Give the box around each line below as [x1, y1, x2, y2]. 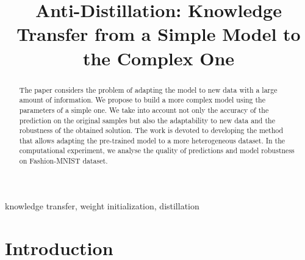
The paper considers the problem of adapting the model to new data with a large [19, 84, 278, 95]
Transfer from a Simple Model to [16, 21, 301, 46]
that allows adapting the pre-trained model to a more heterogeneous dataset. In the [19, 135, 285, 145]
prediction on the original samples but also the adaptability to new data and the [19, 115, 275, 125]
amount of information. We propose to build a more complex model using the [19, 95, 266, 105]
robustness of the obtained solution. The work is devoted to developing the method [19, 125, 284, 135]
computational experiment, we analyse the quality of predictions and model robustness [19, 145, 295, 156]
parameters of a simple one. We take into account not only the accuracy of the [19, 104, 269, 115]
